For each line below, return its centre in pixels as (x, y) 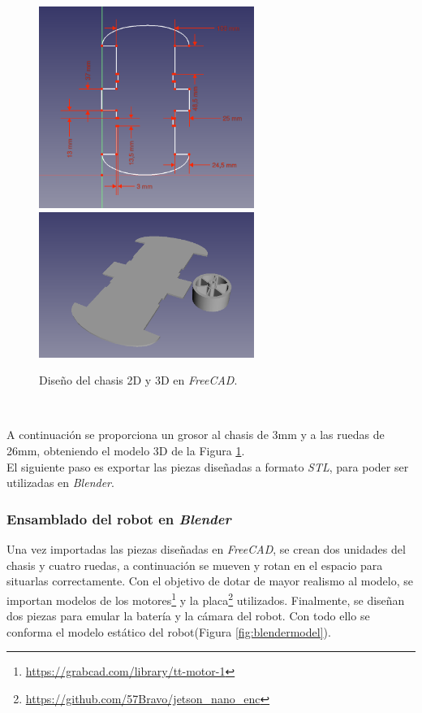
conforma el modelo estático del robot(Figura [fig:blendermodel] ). (169, 631)
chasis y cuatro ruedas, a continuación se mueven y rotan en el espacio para (195, 565)
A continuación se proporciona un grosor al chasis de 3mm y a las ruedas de (196, 435)
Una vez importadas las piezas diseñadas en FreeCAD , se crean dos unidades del (206, 549)
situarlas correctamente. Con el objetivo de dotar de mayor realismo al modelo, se (210, 581)
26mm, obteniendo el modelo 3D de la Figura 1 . (126, 451)
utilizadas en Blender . (60, 483)
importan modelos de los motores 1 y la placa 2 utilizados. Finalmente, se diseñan (206, 598)
